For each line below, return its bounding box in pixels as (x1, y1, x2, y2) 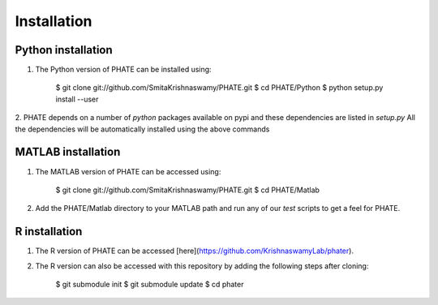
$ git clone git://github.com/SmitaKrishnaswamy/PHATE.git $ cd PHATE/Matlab (55, 185, 320, 195)
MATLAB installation (15, 145, 121, 159)
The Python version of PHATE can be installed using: (35, 65, 212, 75)
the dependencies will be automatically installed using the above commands (15, 124, 270, 134)
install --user (55, 94, 99, 104)
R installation (15, 225, 83, 238)
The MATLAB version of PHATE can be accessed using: (35, 166, 221, 176)
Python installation (15, 43, 113, 57)
